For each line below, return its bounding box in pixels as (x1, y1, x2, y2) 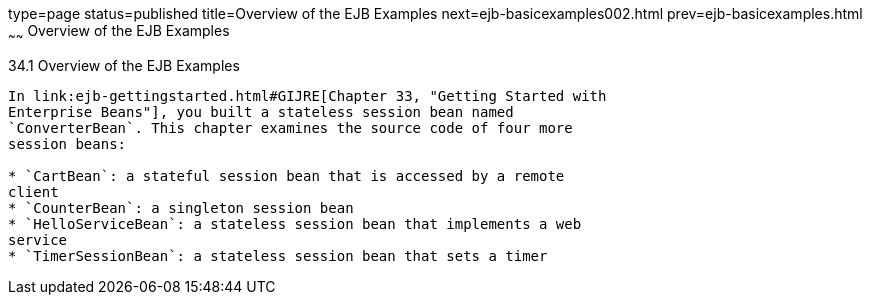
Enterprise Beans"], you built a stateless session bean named (8, 103, 514, 120)
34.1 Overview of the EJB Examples (8, 56, 240, 74)
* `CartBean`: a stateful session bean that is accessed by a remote (8, 167, 565, 184)
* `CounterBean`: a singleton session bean (8, 199, 354, 216)
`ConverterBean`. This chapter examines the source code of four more (8, 119, 573, 136)
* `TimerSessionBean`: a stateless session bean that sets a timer (8, 247, 548, 264)
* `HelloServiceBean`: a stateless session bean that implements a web (8, 215, 582, 232)
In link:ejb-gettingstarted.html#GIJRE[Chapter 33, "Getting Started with (8, 87, 607, 104)
